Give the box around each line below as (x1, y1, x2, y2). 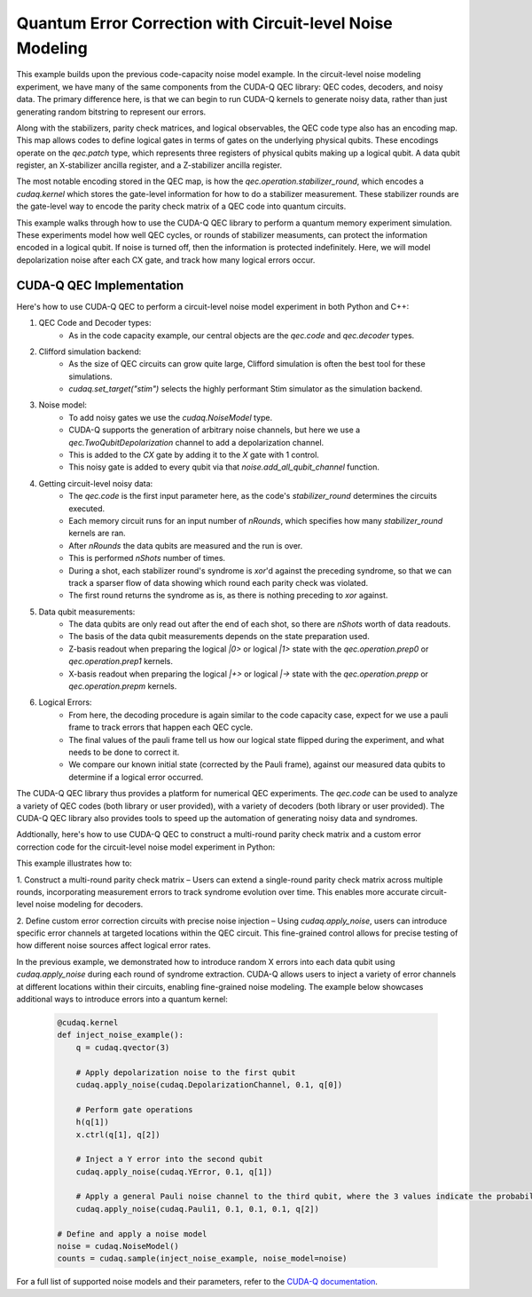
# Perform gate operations (75, 1104, 194, 1114)
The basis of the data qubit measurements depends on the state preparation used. (68, 631, 370, 642)
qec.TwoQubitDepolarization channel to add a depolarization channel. (68, 437, 325, 447)
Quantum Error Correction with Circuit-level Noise (16, 13, 394, 33)
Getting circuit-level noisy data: (38, 478, 153, 488)
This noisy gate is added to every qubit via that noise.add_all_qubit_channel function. (68, 462, 380, 472)
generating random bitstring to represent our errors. (16, 107, 207, 117)
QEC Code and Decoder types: (38, 318, 152, 328)
